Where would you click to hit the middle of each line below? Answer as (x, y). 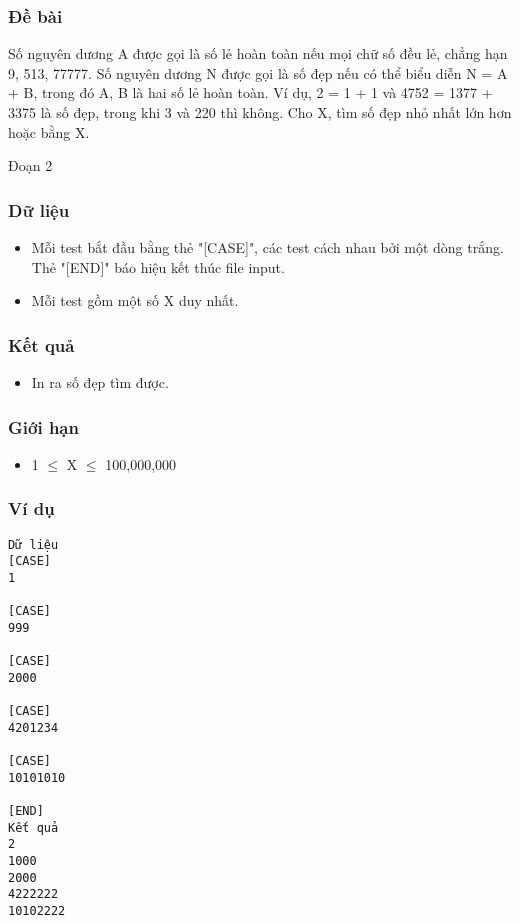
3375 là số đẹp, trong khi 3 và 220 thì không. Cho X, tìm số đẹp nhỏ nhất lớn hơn (260, 112)
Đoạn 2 (30, 165)
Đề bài (35, 15)
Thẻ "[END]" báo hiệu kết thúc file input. (158, 266)
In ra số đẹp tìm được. (100, 382)
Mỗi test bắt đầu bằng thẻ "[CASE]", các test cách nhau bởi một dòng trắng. (267, 247)
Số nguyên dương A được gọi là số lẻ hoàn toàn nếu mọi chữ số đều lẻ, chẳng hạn (258, 53)
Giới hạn (43, 426)
